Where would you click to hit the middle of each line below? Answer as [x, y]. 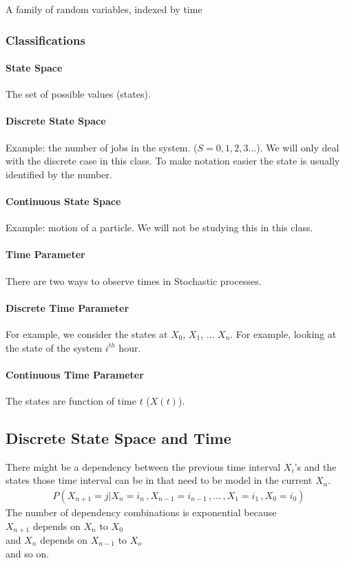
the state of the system [54, 347]
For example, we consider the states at [87, 333]
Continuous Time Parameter [75, 374]
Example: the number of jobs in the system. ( [102, 147]
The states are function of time [71, 400]
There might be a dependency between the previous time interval [143, 466]
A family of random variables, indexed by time [104, 9]
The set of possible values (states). [78, 94]
